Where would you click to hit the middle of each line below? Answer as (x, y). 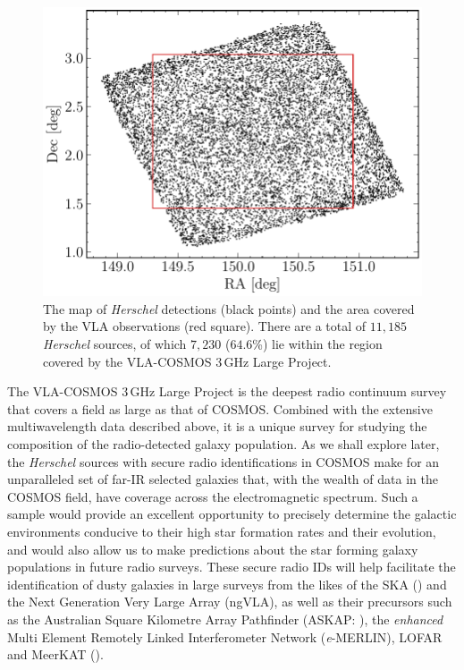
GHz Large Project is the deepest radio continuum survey (288, 391)
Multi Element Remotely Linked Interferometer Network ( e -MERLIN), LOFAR (225, 636)
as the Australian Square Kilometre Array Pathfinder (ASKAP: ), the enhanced (225, 619)
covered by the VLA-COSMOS (127, 361)
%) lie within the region (317, 344)
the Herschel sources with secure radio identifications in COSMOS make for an (224, 461)
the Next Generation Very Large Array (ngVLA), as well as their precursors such (230, 602)
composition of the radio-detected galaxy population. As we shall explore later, (224, 443)
